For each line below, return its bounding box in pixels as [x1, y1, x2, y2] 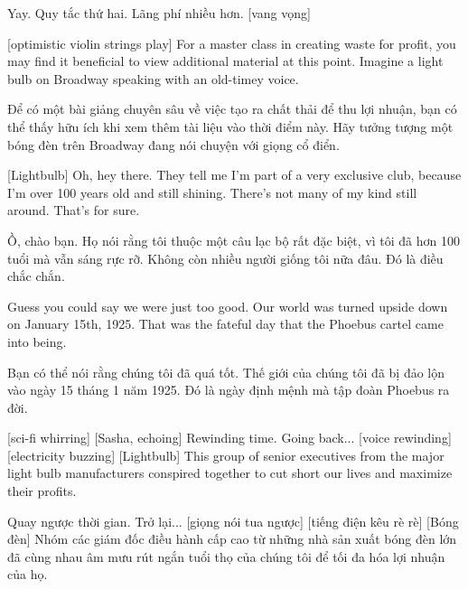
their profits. [7, 481, 77, 500]
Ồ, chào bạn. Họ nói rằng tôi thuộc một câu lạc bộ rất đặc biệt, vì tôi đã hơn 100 [7, 230, 460, 249]
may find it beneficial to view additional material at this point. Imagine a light [7, 51, 444, 70]
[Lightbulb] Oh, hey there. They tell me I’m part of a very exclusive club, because [7, 165, 462, 184]
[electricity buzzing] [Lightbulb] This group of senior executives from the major [7, 445, 445, 464]
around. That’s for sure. [7, 201, 140, 220]
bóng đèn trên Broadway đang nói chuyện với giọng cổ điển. [7, 135, 340, 154]
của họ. [7, 565, 48, 584]
